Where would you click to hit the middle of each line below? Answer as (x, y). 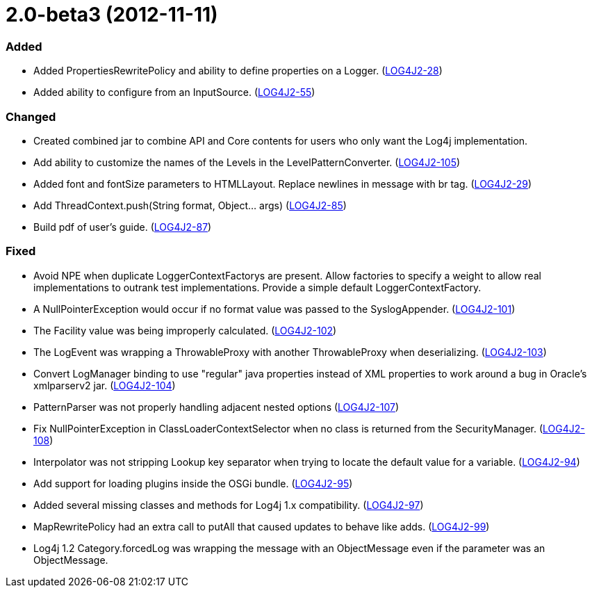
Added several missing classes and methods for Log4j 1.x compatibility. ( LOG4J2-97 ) (229, 505)
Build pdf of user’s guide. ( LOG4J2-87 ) (123, 227)
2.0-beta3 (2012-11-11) (112, 15)
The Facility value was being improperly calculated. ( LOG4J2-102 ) (185, 330)
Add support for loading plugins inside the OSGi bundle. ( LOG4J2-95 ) (193, 483)
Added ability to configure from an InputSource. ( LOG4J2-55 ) (174, 92)
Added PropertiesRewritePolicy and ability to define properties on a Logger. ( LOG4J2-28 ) (238, 71)
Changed (31, 116)
